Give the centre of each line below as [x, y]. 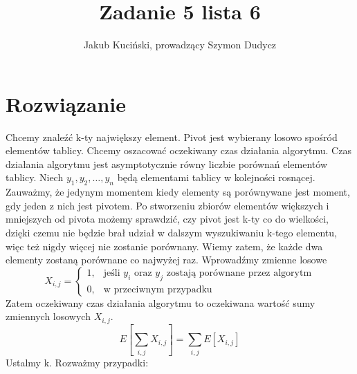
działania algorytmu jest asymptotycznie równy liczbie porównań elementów [167, 163]
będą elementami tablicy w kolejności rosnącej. [216, 177]
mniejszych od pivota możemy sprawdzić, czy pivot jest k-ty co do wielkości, [167, 219]
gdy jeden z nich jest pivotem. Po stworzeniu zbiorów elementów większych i [167, 205]
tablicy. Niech [35, 177]
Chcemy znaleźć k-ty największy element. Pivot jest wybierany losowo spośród [172, 137]
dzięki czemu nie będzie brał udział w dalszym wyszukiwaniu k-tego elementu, [171, 233]
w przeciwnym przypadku [158, 289]
